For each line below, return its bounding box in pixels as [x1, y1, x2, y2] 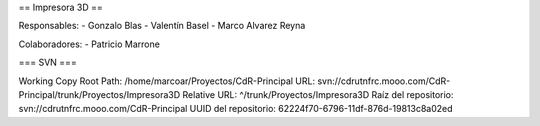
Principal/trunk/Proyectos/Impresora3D [18, 88, 181, 100]
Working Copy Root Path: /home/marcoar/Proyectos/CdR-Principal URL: [18, 75, 315, 87]
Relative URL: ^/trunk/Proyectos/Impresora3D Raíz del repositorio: [182, 88, 454, 100]
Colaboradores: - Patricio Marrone [18, 38, 160, 50]
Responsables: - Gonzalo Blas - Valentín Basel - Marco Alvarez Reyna [18, 20, 306, 32]
